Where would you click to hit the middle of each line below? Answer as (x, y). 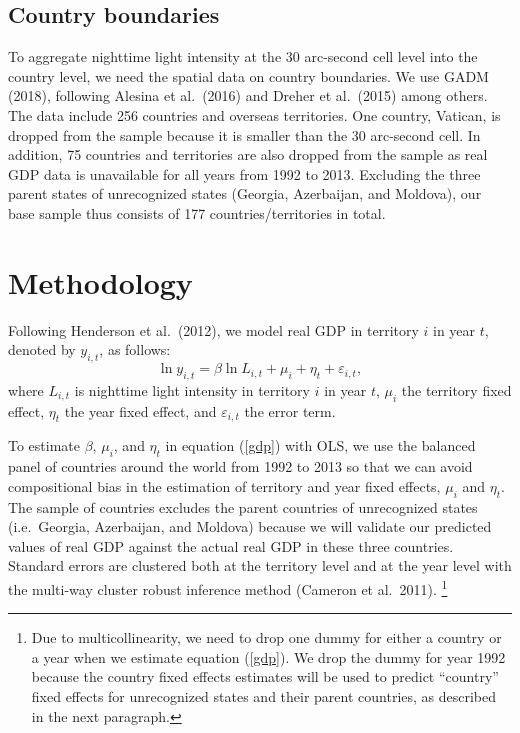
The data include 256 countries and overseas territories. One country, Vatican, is (254, 114)
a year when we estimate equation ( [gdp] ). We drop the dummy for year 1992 (268, 656)
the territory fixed (456, 389)
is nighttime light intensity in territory (192, 389)
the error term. (290, 410)
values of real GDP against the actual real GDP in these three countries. (231, 545)
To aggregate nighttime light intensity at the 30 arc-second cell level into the (243, 56)
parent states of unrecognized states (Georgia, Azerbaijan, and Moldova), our (245, 193)
